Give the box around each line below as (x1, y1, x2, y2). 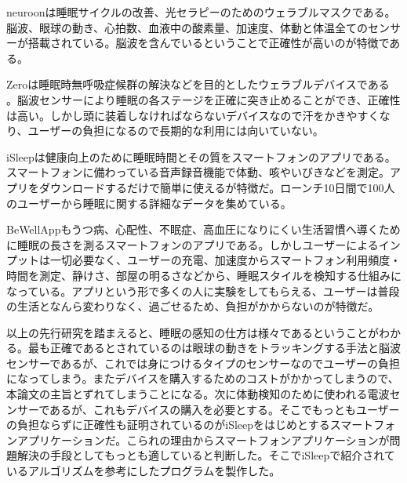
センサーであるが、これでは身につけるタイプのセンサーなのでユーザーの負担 (6, 354, 401, 371)
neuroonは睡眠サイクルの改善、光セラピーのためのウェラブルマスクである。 (6, 4, 396, 20)
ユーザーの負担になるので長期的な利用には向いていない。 (27, 122, 324, 139)
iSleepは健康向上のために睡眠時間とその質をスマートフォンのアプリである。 (6, 148, 396, 165)
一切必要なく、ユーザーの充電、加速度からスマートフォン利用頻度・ (49, 252, 402, 268)
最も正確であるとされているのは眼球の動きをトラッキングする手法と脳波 (27, 340, 402, 356)
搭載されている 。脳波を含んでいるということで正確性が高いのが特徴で (27, 34, 390, 51)
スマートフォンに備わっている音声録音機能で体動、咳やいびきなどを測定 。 (6, 164, 390, 180)
